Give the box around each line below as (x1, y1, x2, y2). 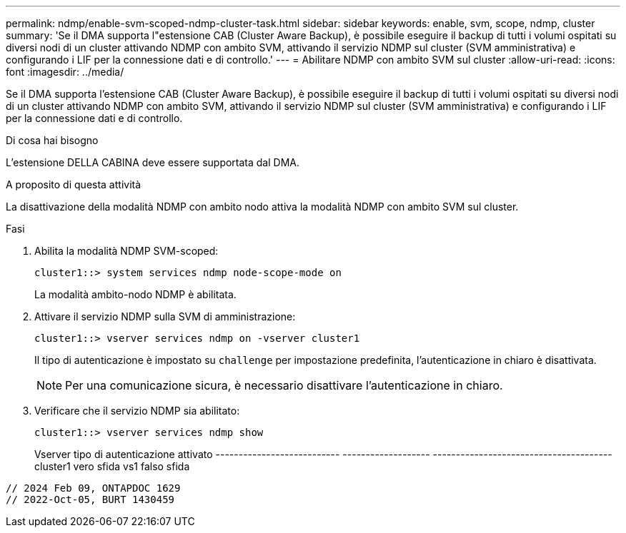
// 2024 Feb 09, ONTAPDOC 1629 (6, 482, 181, 494)
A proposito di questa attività (6, 178, 141, 191)
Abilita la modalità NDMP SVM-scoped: (34, 245, 219, 257)
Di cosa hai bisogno (6, 134, 99, 146)
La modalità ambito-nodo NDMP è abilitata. (34, 288, 237, 300)
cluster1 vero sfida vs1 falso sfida (34, 460, 190, 472)
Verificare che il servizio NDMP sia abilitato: (34, 405, 240, 417)
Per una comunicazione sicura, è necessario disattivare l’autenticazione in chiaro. (65, 378, 503, 392)
